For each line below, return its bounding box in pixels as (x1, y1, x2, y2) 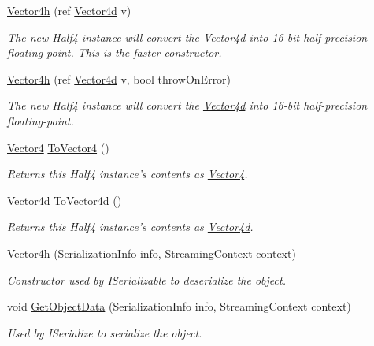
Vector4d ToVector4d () (7, 192, 122, 208)
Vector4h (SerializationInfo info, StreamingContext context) (7, 244, 296, 261)
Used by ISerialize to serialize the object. (7, 324, 202, 340)
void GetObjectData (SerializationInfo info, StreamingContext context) (7, 298, 351, 314)
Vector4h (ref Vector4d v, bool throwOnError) (7, 70, 231, 87)
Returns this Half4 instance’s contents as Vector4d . (7, 218, 254, 235)
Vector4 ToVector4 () (7, 139, 109, 155)
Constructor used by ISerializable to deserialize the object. (7, 271, 286, 288)
